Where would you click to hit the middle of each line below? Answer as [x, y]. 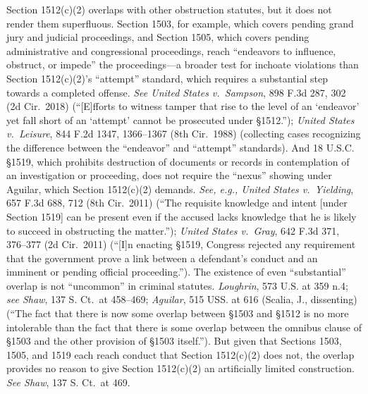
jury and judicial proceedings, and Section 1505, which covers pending [158, 37]
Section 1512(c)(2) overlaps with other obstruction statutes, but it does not [169, 9]
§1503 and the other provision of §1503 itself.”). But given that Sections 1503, [174, 341]
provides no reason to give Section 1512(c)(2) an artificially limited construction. [180, 368]
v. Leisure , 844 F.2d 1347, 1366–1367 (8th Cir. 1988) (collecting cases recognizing [184, 134]
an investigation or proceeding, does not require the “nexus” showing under [169, 175]
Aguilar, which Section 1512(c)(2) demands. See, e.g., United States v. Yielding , [180, 189]
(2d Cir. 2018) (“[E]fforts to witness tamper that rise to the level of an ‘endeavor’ [183, 106]
